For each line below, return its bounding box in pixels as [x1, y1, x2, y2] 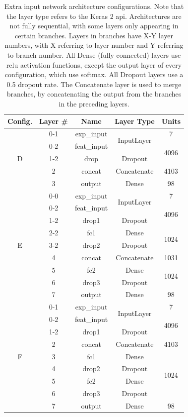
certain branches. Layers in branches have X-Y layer [14, 30, 174, 40]
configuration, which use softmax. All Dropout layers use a [4, 69, 184, 80]
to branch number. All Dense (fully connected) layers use [7, 49, 181, 60]
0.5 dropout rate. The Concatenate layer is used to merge [6, 79, 182, 89]
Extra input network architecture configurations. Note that [4, 1, 184, 11]
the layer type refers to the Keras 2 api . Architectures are [6, 10, 182, 21]
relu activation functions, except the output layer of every [6, 59, 182, 70]
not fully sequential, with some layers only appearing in [9, 20, 179, 31]
